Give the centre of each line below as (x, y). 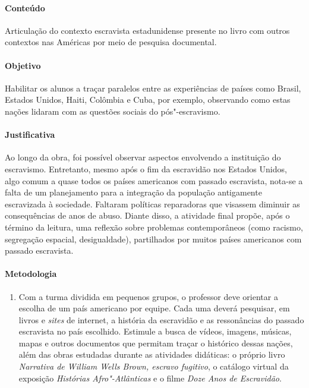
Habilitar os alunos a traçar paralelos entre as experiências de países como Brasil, (153, 88)
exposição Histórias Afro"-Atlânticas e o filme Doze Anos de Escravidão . (150, 378)
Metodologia (31, 274)
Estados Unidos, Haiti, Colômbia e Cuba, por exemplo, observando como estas (148, 100)
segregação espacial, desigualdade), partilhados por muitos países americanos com (153, 239)
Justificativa (30, 135)
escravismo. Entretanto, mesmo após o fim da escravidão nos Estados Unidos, (146, 168)
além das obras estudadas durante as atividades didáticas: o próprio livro (152, 354)
